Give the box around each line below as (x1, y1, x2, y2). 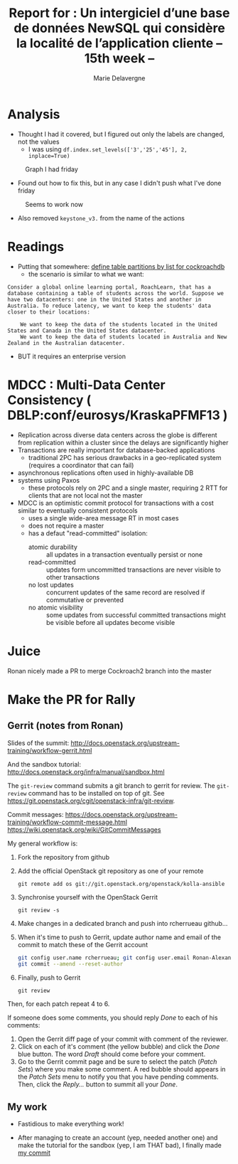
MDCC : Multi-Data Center (7, 377, 166, 393)
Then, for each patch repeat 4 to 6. (7, 1000, 110, 1008)
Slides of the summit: (7, 738, 70, 747)
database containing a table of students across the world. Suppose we (7, 289, 224, 297)
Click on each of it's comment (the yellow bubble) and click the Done (17, 1042, 220, 1051)
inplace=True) (28, 152, 70, 159)
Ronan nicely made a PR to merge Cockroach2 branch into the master (7, 666, 212, 675)
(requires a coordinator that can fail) (28, 461, 134, 469)
